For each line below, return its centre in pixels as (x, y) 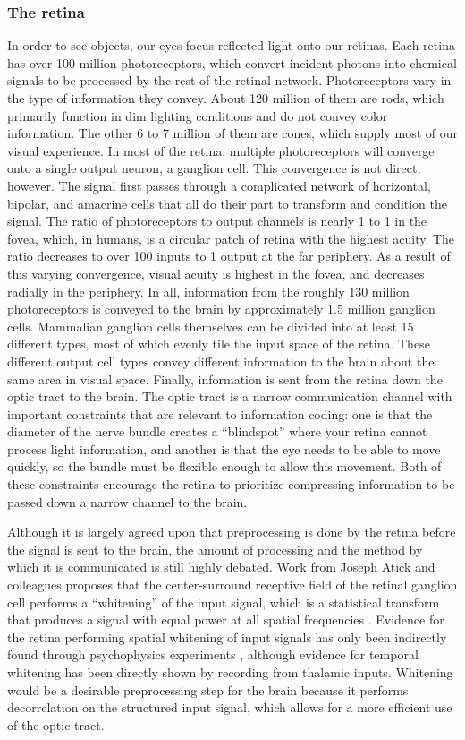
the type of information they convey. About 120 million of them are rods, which (226, 98)
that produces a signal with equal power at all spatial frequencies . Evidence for (226, 620)
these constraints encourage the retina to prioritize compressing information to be (231, 484)
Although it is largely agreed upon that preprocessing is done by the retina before (232, 532)
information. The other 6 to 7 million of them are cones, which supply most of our (232, 133)
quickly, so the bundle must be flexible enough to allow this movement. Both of (224, 466)
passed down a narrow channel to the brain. (127, 501)
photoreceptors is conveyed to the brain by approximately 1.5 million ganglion (221, 309)
